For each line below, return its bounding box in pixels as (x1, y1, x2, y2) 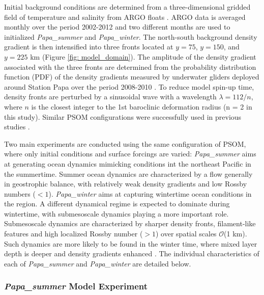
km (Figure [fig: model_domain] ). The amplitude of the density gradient (30, 51, 256, 62)
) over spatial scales (156, 228, 217, 239)
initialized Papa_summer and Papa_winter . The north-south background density (4, 31, 257, 42)
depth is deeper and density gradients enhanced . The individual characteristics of (4, 248, 259, 259)
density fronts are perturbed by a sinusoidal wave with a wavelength (4, 91, 217, 102)
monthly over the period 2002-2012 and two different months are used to (4, 21, 230, 32)
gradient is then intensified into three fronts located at (4, 41, 173, 52)
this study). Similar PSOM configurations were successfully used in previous (4, 111, 242, 122)
